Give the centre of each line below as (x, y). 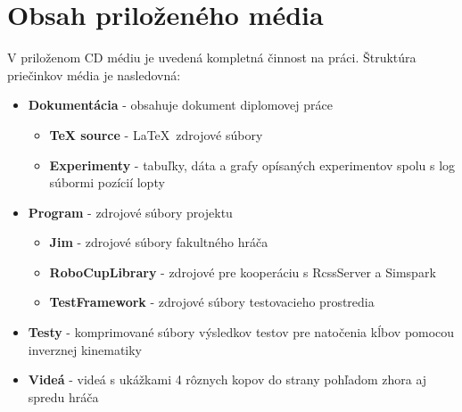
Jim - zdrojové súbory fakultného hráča (159, 242)
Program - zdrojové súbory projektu (130, 212)
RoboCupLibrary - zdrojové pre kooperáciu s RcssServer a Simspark (243, 272)
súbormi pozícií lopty (107, 182)
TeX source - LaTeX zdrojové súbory (156, 134)
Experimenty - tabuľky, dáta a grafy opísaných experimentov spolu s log (252, 165)
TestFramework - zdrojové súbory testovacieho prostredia (212, 302)
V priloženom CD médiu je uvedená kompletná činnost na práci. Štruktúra (212, 58)
